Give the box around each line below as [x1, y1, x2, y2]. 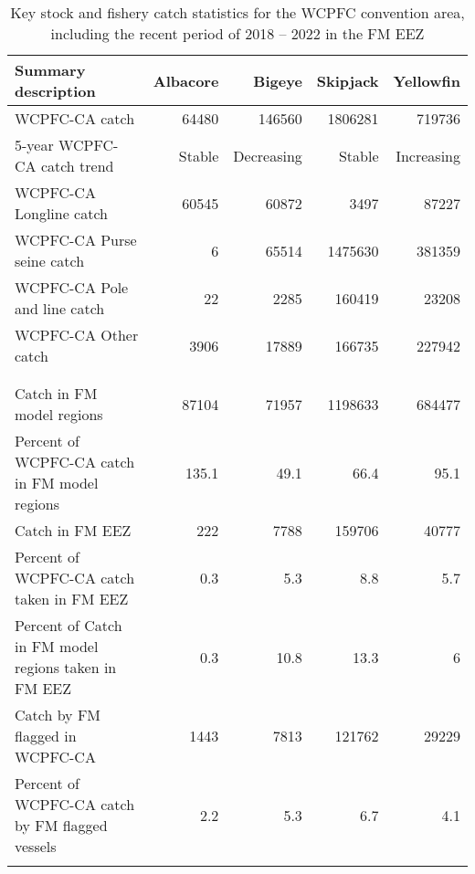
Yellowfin [393, 69, 460, 91]
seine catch [15, 250, 85, 271]
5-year [15, 134, 54, 155]
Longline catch [15, 203, 109, 224]
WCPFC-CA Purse [15, 229, 137, 250]
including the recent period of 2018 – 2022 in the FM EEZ [50, 23, 425, 44]
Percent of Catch [15, 615, 122, 636]
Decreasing [233, 144, 302, 166]
